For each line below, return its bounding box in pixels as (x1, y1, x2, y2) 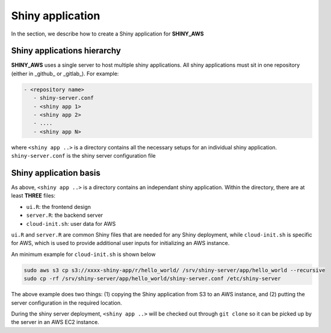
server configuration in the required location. (11, 299, 122, 307)
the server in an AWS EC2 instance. (11, 319, 99, 326)
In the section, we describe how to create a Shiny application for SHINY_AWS (11, 30, 204, 37)
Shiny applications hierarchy (11, 46, 122, 56)
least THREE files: (11, 192, 55, 199)
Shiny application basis (11, 167, 101, 178)
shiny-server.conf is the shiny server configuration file (11, 152, 156, 160)
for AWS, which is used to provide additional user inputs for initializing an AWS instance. (11, 240, 230, 247)
